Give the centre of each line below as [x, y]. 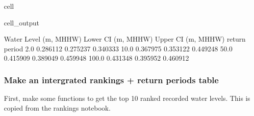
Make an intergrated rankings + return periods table [111, 80]
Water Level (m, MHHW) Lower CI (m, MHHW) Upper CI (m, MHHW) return [125, 39]
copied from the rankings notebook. [57, 107]
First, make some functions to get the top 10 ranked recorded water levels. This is [127, 98]
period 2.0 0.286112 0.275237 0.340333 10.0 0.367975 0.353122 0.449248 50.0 [118, 48]
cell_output [22, 22]
